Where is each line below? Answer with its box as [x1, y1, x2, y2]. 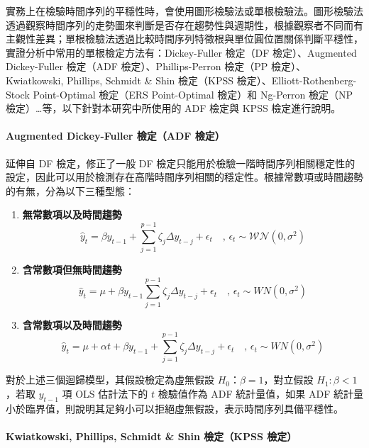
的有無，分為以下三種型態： [6, 183, 135, 198]
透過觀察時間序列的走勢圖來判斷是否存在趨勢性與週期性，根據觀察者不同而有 [6, 17, 363, 32]
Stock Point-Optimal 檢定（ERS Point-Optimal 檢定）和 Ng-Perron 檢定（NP [6, 86, 353, 101]
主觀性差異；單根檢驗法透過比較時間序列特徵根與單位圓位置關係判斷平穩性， [6, 31, 363, 46]
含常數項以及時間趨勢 [22, 317, 122, 332]
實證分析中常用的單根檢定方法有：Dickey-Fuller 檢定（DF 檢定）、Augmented [6, 45, 357, 60]
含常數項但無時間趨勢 [22, 262, 122, 277]
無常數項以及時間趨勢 [22, 207, 122, 222]
